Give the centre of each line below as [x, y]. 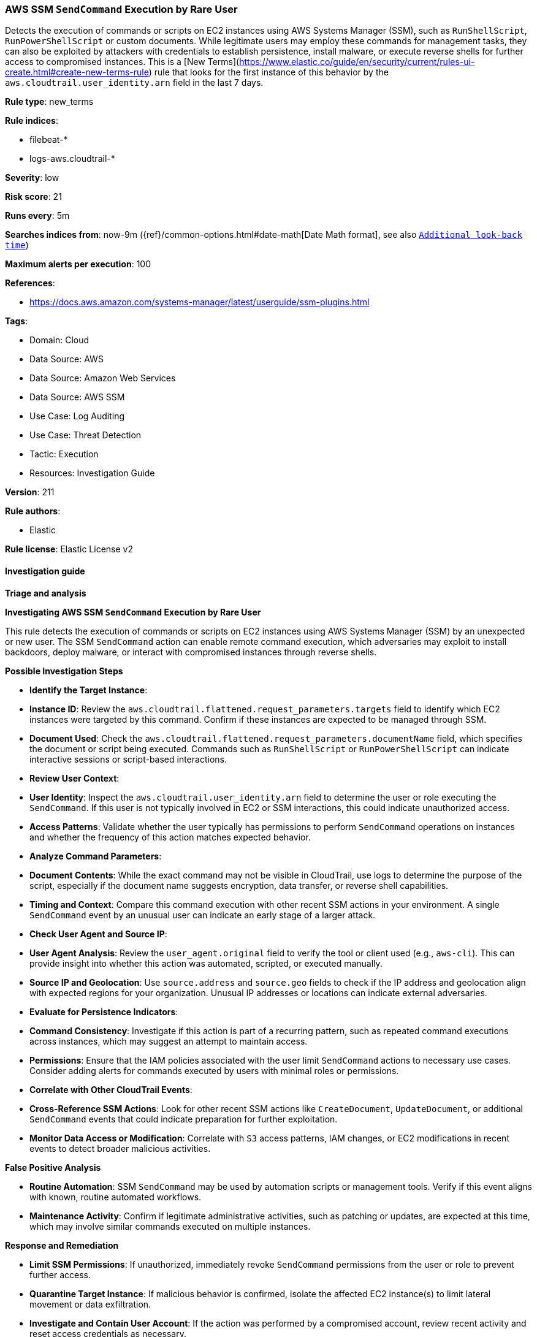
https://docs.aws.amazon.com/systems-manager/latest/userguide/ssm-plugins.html [200, 302]
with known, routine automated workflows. [116, 1197]
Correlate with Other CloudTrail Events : [111, 1089]
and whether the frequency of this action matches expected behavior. [170, 837]
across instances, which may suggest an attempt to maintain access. [169, 1041]
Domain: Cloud [59, 340]
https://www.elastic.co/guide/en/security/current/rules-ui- [357, 62]
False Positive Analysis [53, 1167]
